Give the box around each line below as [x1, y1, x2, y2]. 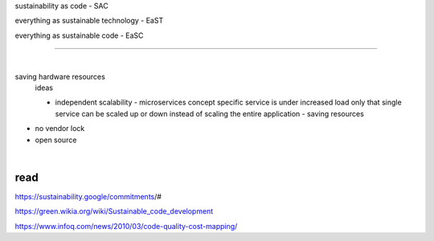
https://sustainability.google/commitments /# [14, 191, 162, 201]
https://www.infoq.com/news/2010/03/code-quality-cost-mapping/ [14, 221, 238, 231]
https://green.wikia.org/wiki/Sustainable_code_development [14, 206, 214, 216]
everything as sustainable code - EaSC [14, 31, 144, 40]
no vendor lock [35, 124, 85, 133]
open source [35, 135, 77, 145]
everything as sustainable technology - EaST [14, 16, 164, 26]
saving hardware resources [14, 71, 106, 81]
